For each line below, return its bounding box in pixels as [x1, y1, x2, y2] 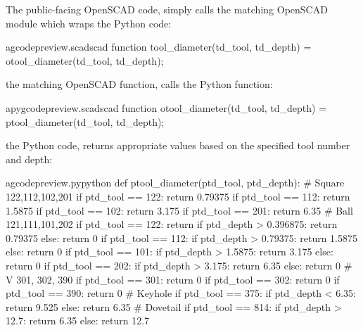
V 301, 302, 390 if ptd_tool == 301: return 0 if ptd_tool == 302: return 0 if [6, 272, 340, 286]
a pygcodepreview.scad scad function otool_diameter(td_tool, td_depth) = [6, 100, 327, 115]
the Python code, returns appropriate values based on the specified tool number [6, 138, 350, 153]
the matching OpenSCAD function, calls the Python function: [6, 77, 273, 91]
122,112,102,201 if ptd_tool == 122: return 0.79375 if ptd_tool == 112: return [6, 189, 350, 203]
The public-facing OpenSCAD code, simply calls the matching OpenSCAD [6, 2, 328, 16]
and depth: [6, 151, 53, 166]
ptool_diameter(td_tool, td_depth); [6, 114, 165, 129]
